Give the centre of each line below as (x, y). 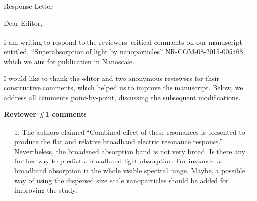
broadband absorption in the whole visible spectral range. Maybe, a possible (130, 171)
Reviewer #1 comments (45, 114)
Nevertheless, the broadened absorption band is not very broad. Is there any (130, 151)
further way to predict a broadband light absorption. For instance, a (118, 161)
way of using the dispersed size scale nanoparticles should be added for (122, 180)
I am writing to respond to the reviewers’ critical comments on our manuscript (123, 42)
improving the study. (46, 190)
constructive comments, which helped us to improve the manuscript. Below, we (124, 88)
